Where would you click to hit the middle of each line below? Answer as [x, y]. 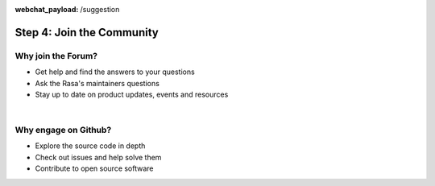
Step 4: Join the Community [87, 32]
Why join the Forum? [56, 56]
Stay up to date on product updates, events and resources [132, 94]
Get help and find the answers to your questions [115, 72]
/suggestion [100, 9]
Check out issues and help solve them [98, 157]
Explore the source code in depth [90, 146]
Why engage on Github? [63, 130]
